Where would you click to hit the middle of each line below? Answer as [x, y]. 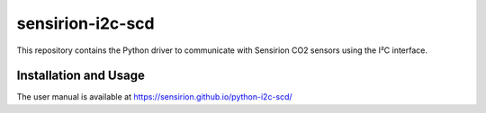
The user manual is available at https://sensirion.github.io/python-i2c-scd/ [154, 97]
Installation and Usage [81, 76]
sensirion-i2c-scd [85, 23]
